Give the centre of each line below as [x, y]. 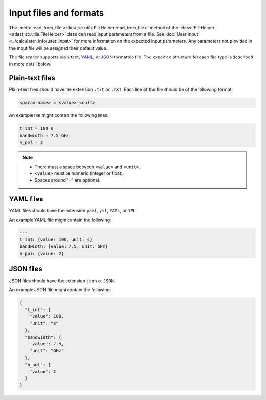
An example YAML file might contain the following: [60, 220]
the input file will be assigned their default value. [58, 48]
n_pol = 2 [31, 142]
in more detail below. [30, 64]
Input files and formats [57, 13]
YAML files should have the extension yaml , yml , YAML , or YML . [73, 211]
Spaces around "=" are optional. [67, 180]
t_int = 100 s [36, 129]
